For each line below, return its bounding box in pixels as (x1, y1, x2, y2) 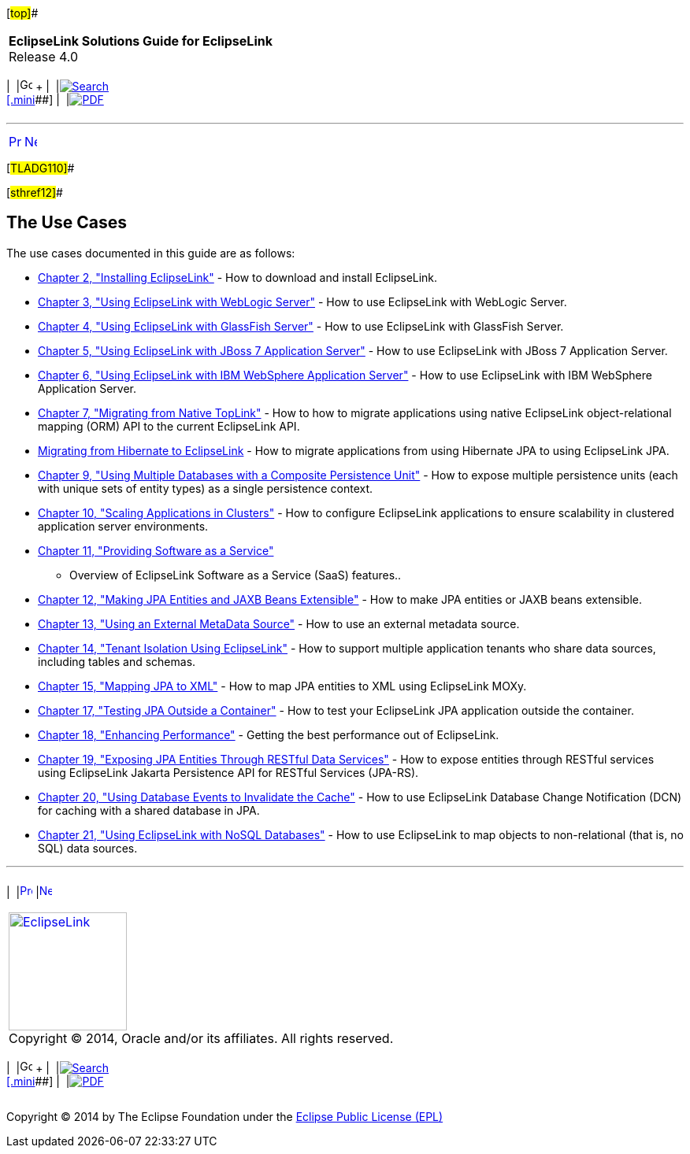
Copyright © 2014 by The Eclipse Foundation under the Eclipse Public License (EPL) (6, 1109, 443, 1123)
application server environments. (38, 519, 209, 533)
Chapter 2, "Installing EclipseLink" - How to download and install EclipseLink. (38, 270, 438, 284)
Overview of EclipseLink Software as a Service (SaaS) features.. (69, 568, 402, 582)
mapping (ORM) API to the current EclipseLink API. (38, 419, 300, 433)
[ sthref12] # (6, 186, 63, 199)
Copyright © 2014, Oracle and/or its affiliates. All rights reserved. (9, 1030, 394, 1046)
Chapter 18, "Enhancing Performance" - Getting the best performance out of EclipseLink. (38, 727, 499, 742)
